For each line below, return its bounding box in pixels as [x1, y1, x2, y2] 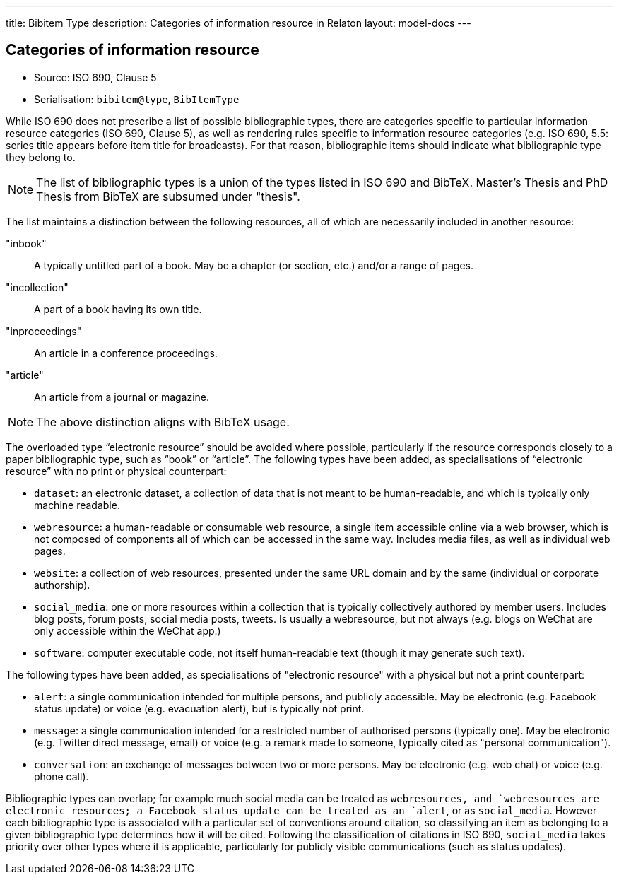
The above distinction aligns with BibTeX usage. [36, 414, 290, 429]
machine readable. [34, 498, 120, 511]
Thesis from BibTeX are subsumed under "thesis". [36, 189, 300, 204]
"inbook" [6, 237, 47, 250]
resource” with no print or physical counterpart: [6, 464, 227, 477]
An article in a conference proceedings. [34, 346, 218, 359]
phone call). [34, 770, 89, 782]
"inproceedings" [6, 324, 82, 337]
